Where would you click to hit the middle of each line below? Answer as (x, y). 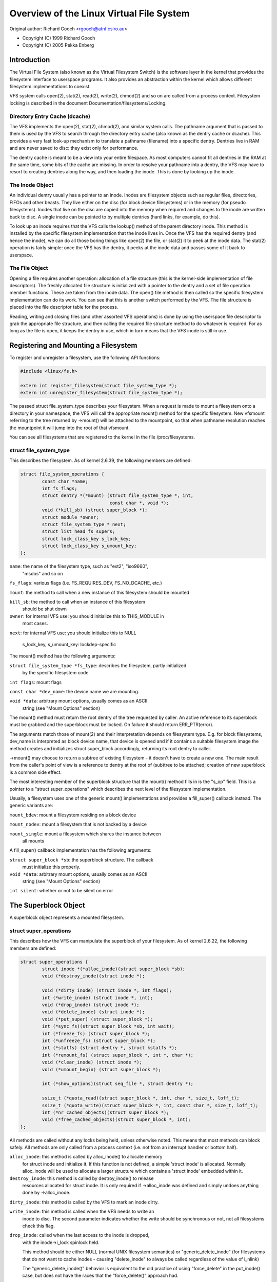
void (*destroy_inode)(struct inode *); (93, 976)
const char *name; (65, 481)
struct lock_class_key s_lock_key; (87, 539)
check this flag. (38, 1226)
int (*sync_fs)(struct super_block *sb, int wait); (108, 1026)
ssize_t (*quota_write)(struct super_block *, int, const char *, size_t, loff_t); (150, 1105)
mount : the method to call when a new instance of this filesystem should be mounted (100, 592)
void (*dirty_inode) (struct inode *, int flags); (107, 990)
